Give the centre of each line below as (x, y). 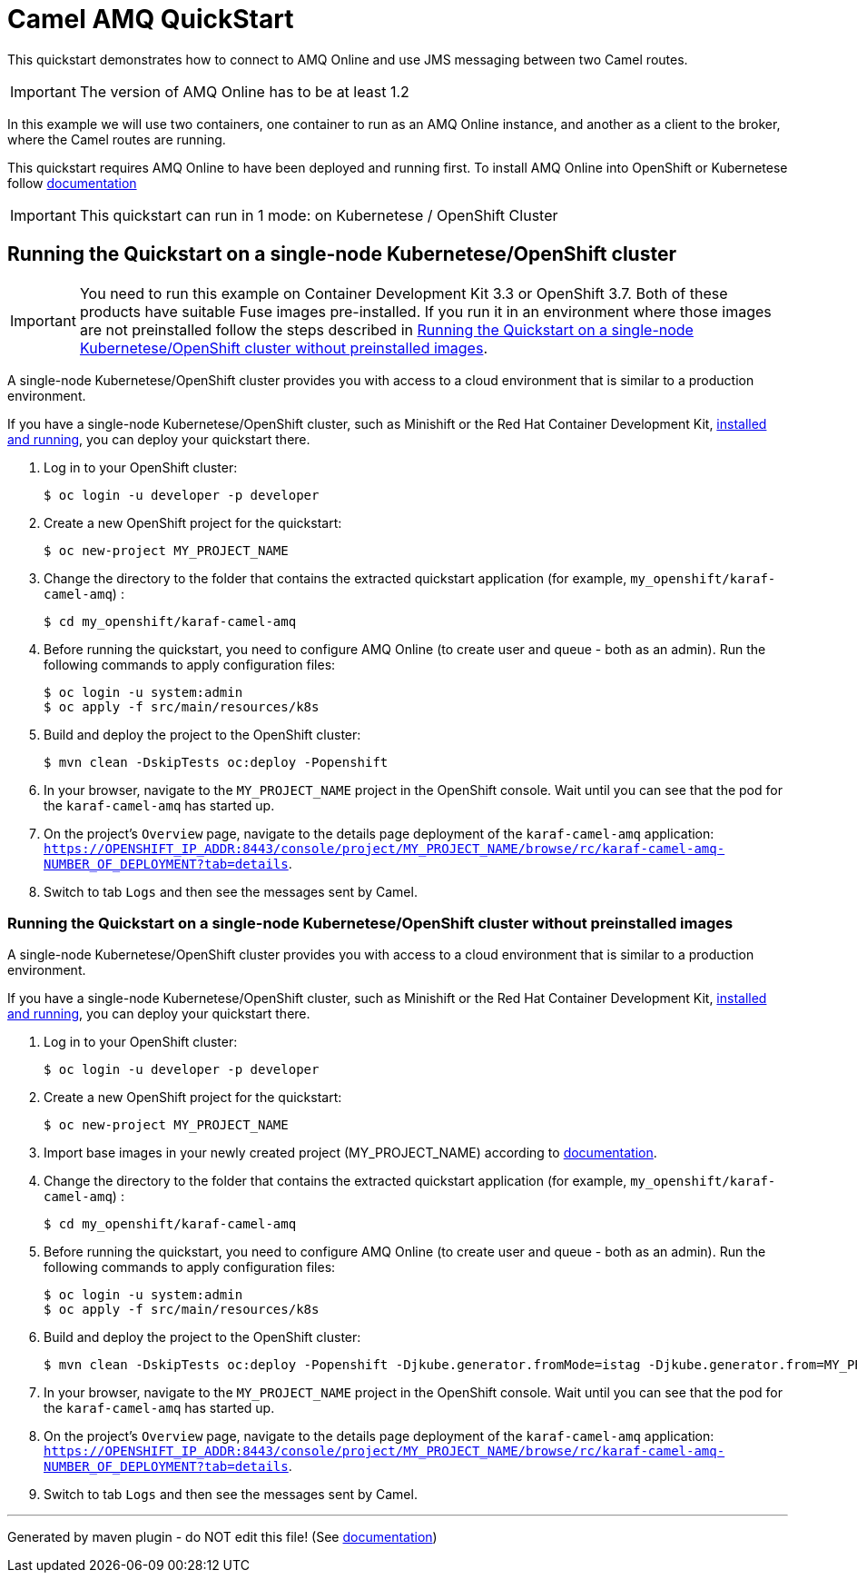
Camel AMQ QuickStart (151, 19)
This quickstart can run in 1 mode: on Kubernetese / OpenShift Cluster (319, 215)
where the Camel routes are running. (117, 139)
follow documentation (72, 183)
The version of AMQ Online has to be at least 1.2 (244, 91)
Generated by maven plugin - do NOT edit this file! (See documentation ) (222, 1537)
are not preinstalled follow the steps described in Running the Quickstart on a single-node (386, 329)
